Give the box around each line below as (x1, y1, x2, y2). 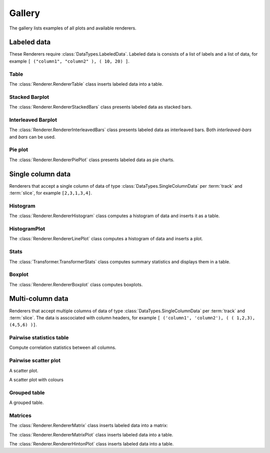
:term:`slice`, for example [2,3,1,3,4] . (9, 190, 92, 196)
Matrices (9, 412, 32, 419)
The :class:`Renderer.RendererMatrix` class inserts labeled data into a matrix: (9, 422, 168, 428)
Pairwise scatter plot (9, 357, 61, 364)
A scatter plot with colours (9, 377, 64, 383)
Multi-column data (9, 294, 68, 303)
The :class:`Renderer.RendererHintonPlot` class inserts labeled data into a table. (9, 441, 174, 447)
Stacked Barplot (9, 93, 49, 100)
